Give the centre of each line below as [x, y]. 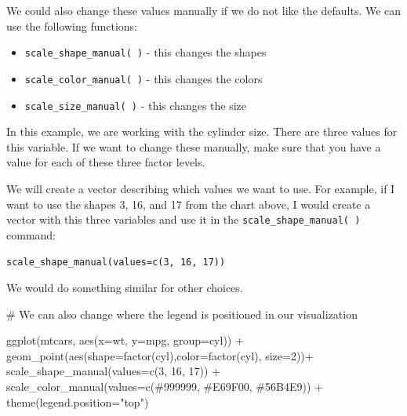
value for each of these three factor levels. [106, 162]
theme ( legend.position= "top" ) [78, 401]
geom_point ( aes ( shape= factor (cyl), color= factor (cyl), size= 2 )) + [160, 355]
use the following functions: [72, 26]
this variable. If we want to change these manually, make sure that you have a [194, 146]
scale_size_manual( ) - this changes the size [136, 105]
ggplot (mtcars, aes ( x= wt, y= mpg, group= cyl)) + [125, 340]
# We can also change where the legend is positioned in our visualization [182, 314]
